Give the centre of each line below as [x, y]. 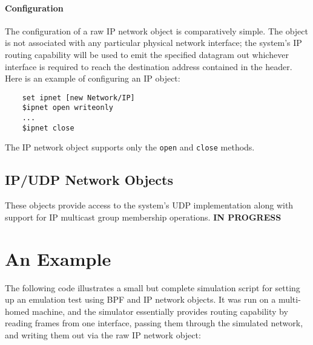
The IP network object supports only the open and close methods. [130, 147]
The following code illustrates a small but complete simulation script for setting [153, 287]
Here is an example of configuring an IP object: [93, 78]
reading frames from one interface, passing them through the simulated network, [154, 323]
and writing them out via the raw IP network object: [103, 334]
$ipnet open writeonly [68, 108]
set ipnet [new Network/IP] [78, 98]
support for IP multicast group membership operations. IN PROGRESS [143, 217]
